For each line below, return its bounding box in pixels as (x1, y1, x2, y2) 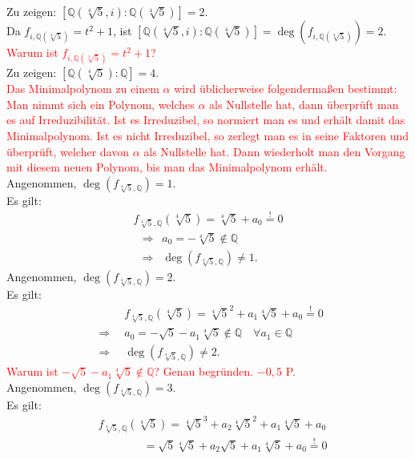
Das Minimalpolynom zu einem (6, 80, 159, 97)
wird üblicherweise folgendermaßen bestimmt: (174, 80, 397, 97)
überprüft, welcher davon (6, 143, 129, 159)
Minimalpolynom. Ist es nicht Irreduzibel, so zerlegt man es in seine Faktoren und (6, 127, 409, 143)
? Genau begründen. (154, 363, 254, 380)
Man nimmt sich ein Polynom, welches (6, 95, 195, 112)
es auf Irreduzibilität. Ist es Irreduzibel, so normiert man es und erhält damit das (6, 111, 405, 128)
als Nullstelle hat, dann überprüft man (209, 95, 399, 112)
